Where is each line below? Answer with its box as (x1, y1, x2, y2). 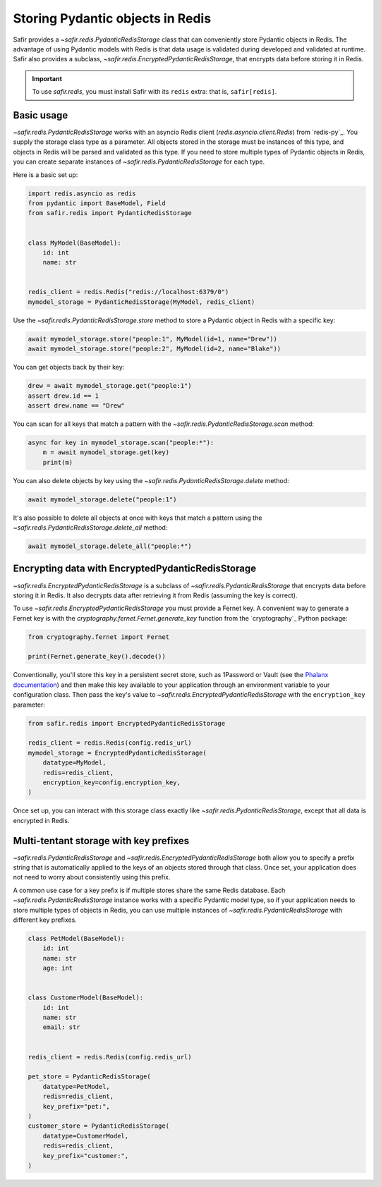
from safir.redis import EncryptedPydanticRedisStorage (28, 719, 226, 727)
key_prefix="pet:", (42, 1102, 111, 1110)
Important (32, 74, 63, 83)
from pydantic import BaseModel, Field (28, 199, 166, 207)
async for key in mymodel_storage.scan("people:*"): (28, 438, 214, 446)
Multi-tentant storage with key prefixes (13, 834, 190, 846)
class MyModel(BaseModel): (28, 238, 121, 247)
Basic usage (13, 109, 68, 121)
